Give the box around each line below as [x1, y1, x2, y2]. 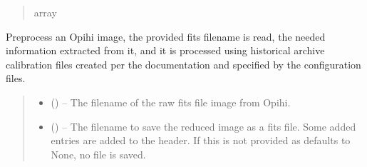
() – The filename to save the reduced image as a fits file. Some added [51, 118, 356, 133]
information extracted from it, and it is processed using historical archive [6, 43, 325, 58]
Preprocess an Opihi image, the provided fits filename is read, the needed [6, 29, 326, 44]
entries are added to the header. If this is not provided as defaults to [51, 133, 351, 148]
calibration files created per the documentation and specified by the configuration [6, 56, 361, 71]
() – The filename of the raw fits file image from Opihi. [51, 94, 291, 109]
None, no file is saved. [51, 146, 146, 161]
